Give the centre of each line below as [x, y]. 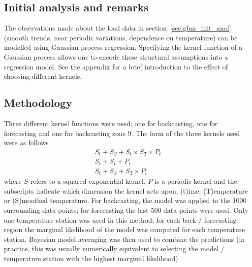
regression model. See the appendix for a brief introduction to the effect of [116, 66]
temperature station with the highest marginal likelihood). [92, 258]
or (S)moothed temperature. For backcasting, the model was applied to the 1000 [125, 200]
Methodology [38, 103]
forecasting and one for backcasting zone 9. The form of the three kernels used [122, 133]
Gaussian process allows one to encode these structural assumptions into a [116, 56]
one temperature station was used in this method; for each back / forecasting [120, 219]
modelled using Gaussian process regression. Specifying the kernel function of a [123, 47]
